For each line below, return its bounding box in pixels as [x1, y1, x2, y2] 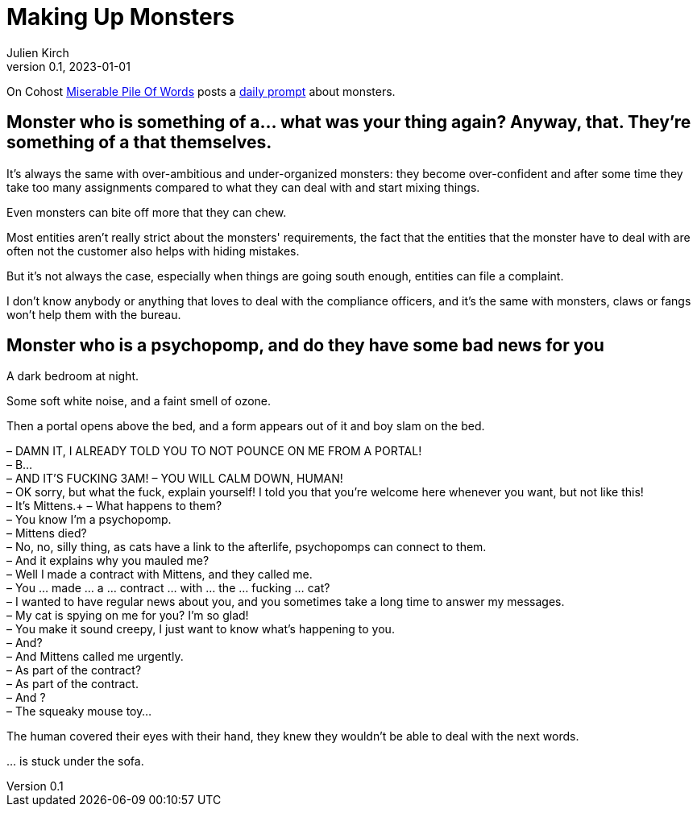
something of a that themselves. [6, 132, 272, 153]
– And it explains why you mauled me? [6, 554, 210, 568]
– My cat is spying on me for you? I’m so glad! [6, 608, 249, 623]
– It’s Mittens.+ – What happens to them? [6, 499, 222, 513]
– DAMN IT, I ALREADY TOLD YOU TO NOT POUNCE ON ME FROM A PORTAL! [6, 444, 422, 458]
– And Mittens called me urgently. [6, 649, 184, 664]
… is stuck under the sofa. [6, 754, 144, 769]
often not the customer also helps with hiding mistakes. [6, 243, 300, 258]
